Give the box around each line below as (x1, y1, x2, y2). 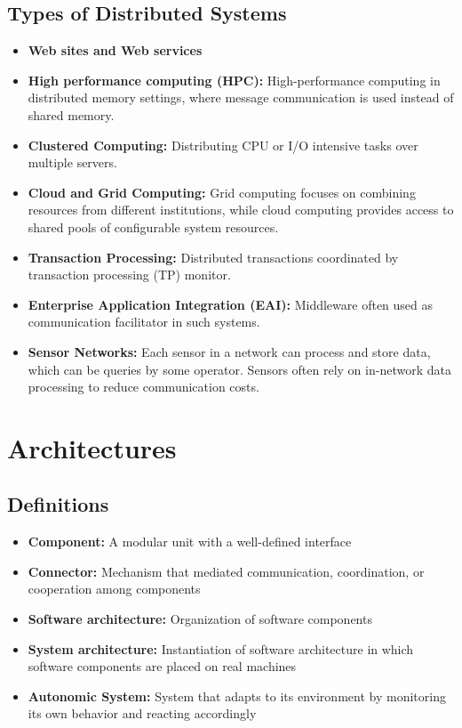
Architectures (7, 429, 177, 465)
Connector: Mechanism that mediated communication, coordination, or (28, 562, 425, 580)
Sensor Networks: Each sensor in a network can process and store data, (28, 342, 431, 360)
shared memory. (28, 105, 115, 124)
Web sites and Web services (28, 41, 203, 60)
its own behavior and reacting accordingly (28, 704, 257, 723)
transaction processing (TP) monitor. (28, 265, 231, 284)
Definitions (7, 490, 109, 518)
